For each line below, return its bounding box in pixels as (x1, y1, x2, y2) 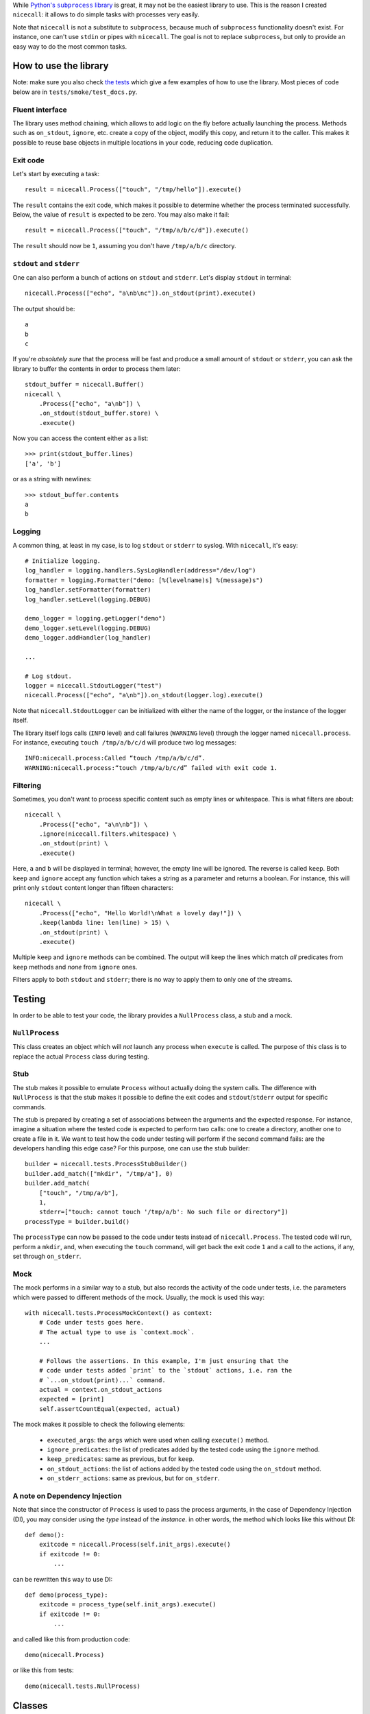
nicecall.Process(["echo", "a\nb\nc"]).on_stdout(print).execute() (25, 289, 256, 298)
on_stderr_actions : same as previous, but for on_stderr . (47, 1474, 220, 1482)
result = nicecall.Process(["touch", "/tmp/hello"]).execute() (25, 186, 242, 193)
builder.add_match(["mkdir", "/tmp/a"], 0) (25, 1170, 173, 1177)
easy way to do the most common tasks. (12, 42, 127, 51)
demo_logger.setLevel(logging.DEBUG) (25, 624, 152, 632)
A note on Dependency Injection (12, 1491, 123, 1501)
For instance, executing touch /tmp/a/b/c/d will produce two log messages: (12, 738, 236, 747)
